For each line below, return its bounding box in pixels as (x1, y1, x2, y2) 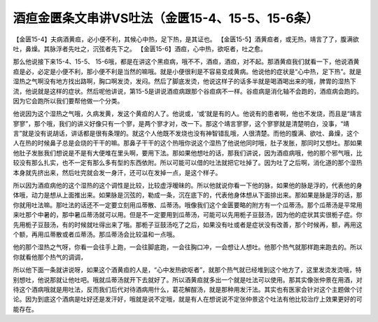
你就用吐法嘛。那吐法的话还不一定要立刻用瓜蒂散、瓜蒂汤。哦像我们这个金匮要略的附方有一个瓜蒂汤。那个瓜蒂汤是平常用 (13, 200, 363, 209)
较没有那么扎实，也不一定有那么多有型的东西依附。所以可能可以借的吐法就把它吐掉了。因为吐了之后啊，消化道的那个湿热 (13, 158, 363, 167)
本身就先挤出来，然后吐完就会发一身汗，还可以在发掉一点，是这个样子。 (13, 168, 222, 176)
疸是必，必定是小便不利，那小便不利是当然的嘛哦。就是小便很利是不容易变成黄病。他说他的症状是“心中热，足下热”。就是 (13, 67, 362, 76)
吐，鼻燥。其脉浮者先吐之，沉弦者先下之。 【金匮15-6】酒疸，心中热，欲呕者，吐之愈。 (13, 44, 267, 52)
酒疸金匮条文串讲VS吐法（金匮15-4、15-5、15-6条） (13, 10, 318, 26)
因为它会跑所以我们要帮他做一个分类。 (13, 97, 124, 105)
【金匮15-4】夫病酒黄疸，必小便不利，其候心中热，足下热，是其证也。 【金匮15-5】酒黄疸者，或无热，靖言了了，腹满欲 (13, 35, 360, 43)
